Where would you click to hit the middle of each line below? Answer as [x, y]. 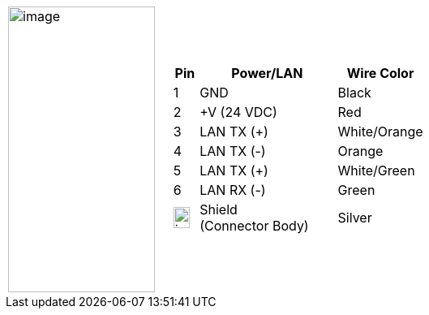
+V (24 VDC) [238, 112]
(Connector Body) [254, 226]
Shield [219, 209]
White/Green [376, 170]
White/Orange [380, 132]
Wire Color [380, 73]
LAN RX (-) [233, 190]
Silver [355, 218]
